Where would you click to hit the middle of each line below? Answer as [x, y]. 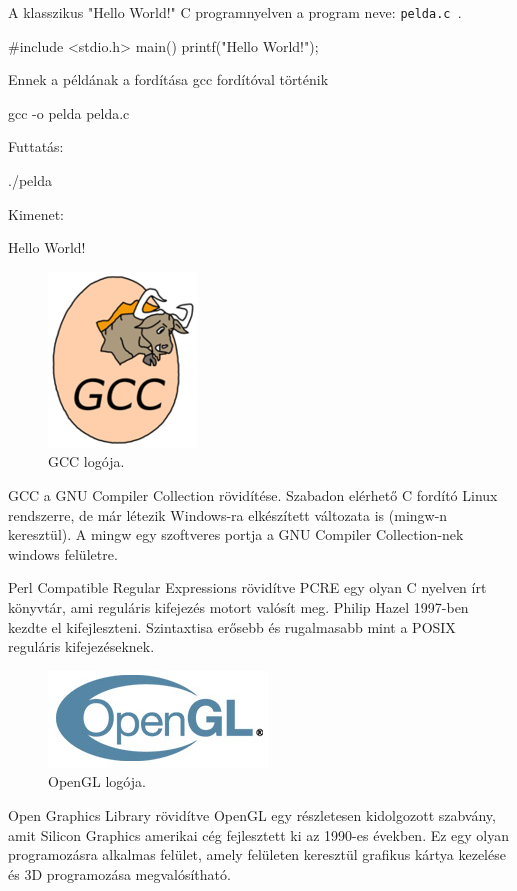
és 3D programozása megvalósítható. [119, 873]
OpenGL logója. [97, 781]
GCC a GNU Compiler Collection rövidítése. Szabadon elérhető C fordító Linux [253, 495]
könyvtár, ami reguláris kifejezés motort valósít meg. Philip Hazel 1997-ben [238, 606]
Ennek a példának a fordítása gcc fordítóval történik [168, 79]
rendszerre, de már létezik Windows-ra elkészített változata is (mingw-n [228, 514]
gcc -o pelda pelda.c [69, 112]
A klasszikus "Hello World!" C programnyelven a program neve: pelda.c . [235, 12]
